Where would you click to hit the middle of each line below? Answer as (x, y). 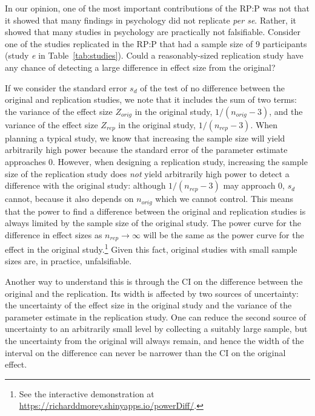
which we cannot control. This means (224, 199)
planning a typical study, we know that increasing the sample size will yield (145, 138)
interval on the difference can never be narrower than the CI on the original (145, 352)
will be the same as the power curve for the (224, 234)
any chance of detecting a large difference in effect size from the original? (140, 67)
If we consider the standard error (66, 87)
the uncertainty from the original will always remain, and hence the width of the (154, 341)
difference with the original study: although (85, 185)
